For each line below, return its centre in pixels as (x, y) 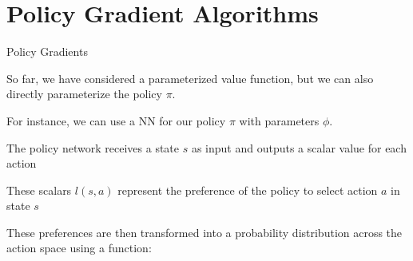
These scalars (39, 190)
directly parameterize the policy (84, 94)
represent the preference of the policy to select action (248, 190)
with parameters (279, 120)
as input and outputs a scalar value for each (299, 147)
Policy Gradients (47, 51)
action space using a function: (79, 248)
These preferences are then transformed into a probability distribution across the (205, 232)
